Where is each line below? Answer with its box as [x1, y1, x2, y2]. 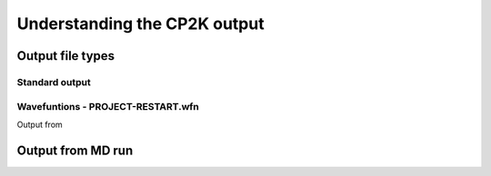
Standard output [16, 75, 91, 88]
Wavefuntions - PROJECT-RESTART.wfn [16, 100, 199, 112]
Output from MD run [16, 142, 134, 158]
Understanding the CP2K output [16, 14, 265, 34]
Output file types [16, 48, 115, 64]
